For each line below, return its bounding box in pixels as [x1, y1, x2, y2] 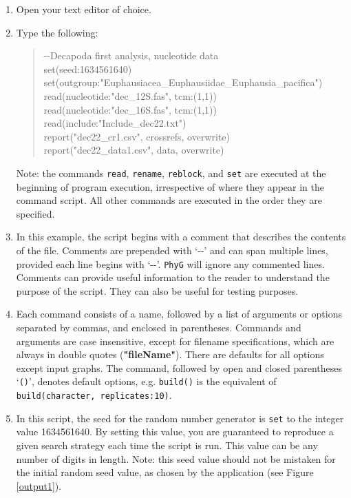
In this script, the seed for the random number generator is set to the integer [16, 411, 344, 425]
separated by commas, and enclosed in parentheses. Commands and [16, 320, 301, 334]
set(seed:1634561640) [43, 61, 132, 76]
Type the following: [16, 25, 98, 39]
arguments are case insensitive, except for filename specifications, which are [16, 333, 334, 348]
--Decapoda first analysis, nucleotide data [43, 48, 219, 63]
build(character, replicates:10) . [16, 388, 172, 402]
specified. [16, 206, 55, 220]
